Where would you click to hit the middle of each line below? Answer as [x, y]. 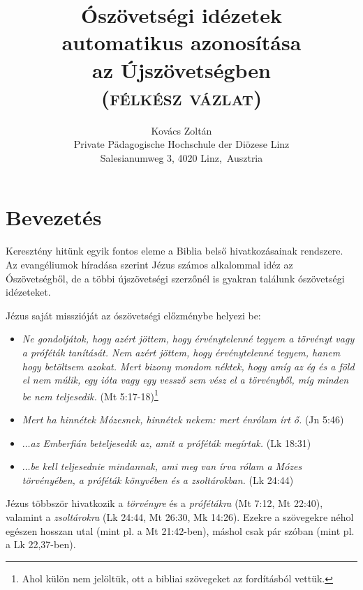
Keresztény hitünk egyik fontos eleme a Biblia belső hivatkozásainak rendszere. [175, 251]
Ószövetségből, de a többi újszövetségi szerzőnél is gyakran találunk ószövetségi [175, 278]
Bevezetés [54, 217]
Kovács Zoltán [181, 130]
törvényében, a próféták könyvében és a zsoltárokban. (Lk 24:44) [158, 479]
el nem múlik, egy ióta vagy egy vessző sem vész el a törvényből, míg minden [185, 380]
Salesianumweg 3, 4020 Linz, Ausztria [181, 157]
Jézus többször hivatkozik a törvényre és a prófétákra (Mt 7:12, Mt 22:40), [164, 503]
